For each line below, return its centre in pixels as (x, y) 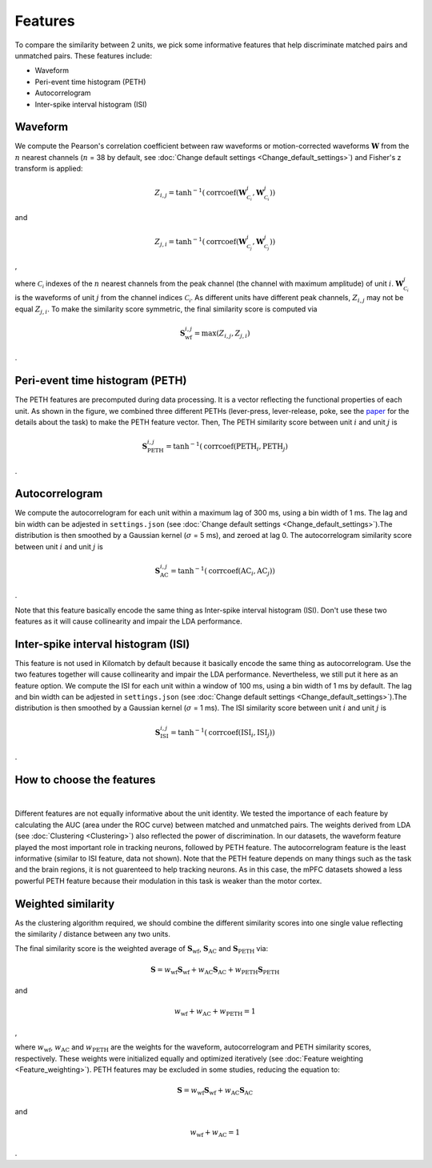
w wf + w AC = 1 (215, 1133)
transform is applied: (49, 169)
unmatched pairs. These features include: (84, 55)
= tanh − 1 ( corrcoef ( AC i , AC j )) (223, 571)
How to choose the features (85, 779)
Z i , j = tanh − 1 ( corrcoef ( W (201, 193)
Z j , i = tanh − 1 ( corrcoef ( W (201, 242)
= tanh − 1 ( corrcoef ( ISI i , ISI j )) (223, 733)
